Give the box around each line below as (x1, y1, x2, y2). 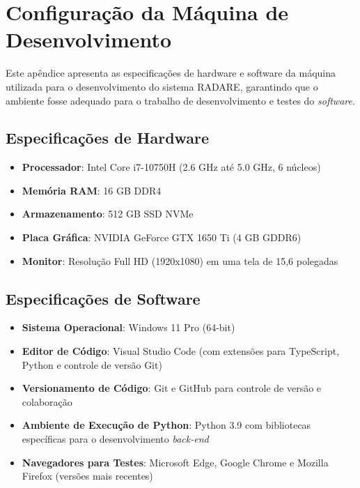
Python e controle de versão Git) (22, 357, 162, 372)
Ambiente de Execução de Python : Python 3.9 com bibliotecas (22, 418, 311, 432)
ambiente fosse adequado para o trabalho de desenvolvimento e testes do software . (6, 93, 355, 107)
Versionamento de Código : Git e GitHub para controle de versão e (22, 381, 322, 395)
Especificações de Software (6, 287, 201, 309)
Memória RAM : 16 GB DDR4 (22, 183, 162, 197)
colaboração (22, 394, 72, 409)
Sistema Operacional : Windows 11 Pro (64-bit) (22, 320, 235, 335)
